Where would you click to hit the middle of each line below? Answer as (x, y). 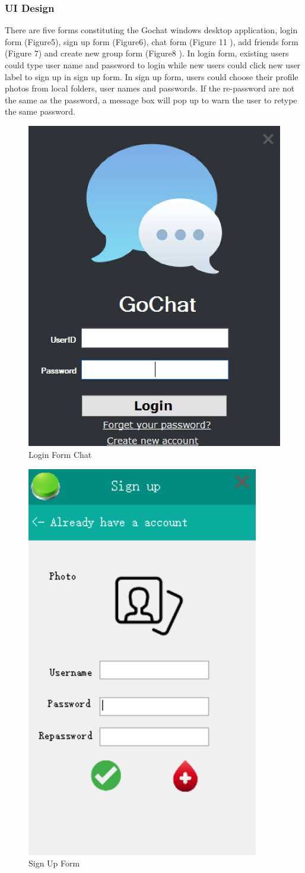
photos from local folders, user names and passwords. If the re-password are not (150, 88)
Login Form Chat (60, 454)
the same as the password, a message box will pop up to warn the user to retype (151, 99)
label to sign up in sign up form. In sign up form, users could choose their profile (152, 76)
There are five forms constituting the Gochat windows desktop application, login (151, 30)
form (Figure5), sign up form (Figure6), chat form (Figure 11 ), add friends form (152, 41)
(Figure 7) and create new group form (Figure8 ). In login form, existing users (147, 53)
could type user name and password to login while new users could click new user (153, 65)
